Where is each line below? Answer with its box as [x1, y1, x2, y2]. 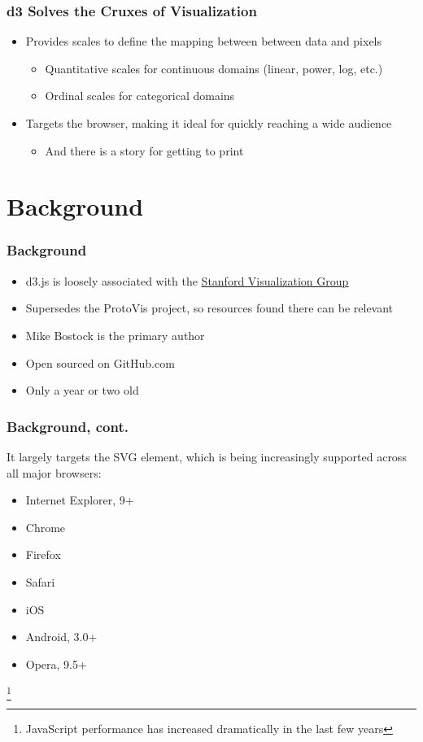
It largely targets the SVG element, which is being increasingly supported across [7, 447, 407, 465]
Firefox [25, 546, 61, 563]
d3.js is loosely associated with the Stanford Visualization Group [25, 272, 349, 289]
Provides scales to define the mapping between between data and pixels [25, 33, 382, 50]
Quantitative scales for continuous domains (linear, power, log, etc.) [45, 59, 383, 76]
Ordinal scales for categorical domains [45, 87, 235, 104]
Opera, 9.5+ [25, 655, 87, 672]
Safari [25, 573, 55, 590]
